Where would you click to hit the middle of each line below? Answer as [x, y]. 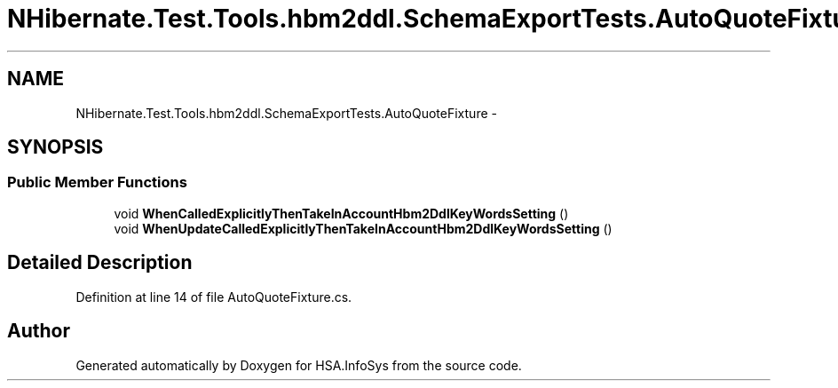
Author [39, 331]
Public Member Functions [97, 182]
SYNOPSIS [55, 147]
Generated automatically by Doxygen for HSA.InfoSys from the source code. [299, 365]
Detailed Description [100, 263]
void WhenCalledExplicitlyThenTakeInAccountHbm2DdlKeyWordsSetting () [341, 213]
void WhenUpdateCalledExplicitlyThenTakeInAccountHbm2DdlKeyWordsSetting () [363, 228]
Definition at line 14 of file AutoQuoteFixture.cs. [214, 297]
